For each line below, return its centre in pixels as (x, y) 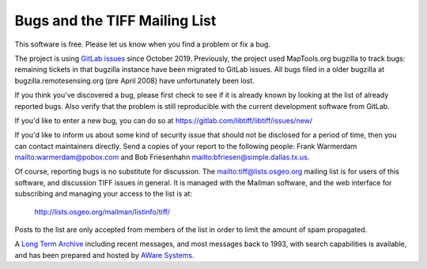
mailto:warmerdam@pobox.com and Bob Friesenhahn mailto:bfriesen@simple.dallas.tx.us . (162, 157)
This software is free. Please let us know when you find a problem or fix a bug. (142, 44)
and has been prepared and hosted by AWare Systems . (104, 255)
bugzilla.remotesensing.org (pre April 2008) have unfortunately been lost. (134, 80)
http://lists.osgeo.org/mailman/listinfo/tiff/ (102, 211)
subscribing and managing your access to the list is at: (104, 194)
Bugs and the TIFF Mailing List (115, 21)
